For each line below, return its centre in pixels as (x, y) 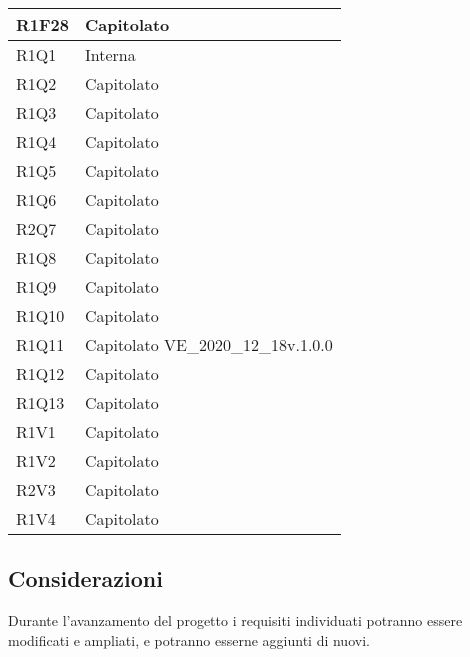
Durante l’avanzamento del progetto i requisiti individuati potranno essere (235, 620)
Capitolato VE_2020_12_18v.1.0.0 (209, 344)
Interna (110, 54)
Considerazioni (85, 578)
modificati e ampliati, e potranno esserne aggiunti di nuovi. (189, 639)
